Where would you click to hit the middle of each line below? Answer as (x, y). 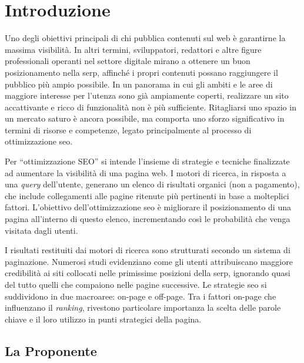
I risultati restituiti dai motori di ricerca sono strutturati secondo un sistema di (148, 250)
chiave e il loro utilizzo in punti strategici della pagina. (103, 319)
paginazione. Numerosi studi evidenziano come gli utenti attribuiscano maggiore (149, 261)
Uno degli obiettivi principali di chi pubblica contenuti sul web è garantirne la (145, 38)
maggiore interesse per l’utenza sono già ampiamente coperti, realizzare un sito (147, 95)
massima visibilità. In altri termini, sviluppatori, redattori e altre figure (133, 49)
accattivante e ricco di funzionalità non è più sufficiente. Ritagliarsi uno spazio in (151, 107)
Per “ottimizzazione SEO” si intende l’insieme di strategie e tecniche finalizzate (147, 161)
